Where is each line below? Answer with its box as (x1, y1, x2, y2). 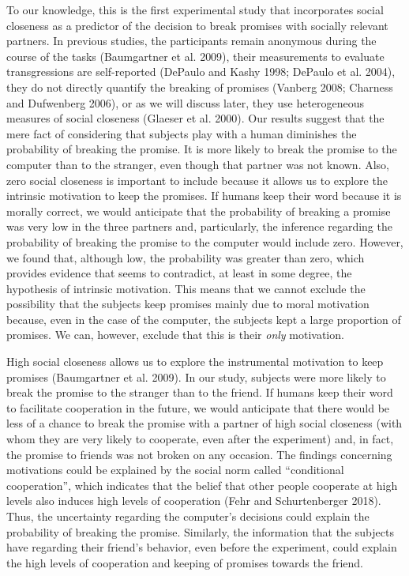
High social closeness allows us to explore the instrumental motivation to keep (6, 353, 384, 370)
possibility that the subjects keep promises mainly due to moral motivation (6, 296, 370, 312)
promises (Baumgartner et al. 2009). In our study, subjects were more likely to (6, 368, 386, 385)
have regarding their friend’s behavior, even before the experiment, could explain (6, 539, 397, 555)
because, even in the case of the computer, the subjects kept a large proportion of (6, 311, 401, 327)
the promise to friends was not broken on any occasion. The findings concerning (6, 446, 392, 462)
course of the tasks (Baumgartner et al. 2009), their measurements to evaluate (6, 47, 385, 64)
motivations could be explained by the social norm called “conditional (6, 461, 344, 478)
